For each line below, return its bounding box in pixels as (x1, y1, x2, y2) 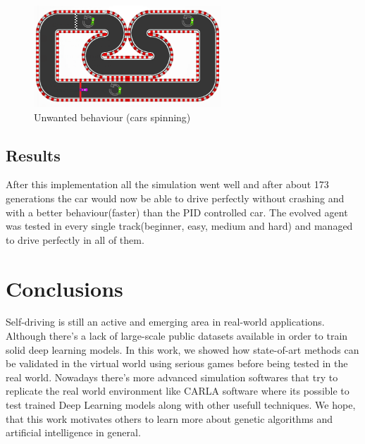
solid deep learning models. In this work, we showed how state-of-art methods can (6, 342, 359, 357)
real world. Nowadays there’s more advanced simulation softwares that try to (6, 369, 338, 384)
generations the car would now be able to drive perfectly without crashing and (6, 190, 345, 205)
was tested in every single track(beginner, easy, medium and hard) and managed (6, 218, 353, 233)
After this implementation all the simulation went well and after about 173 (6, 177, 329, 192)
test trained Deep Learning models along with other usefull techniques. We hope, (6, 397, 356, 412)
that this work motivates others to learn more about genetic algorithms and (6, 411, 333, 426)
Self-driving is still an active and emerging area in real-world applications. (6, 314, 325, 329)
